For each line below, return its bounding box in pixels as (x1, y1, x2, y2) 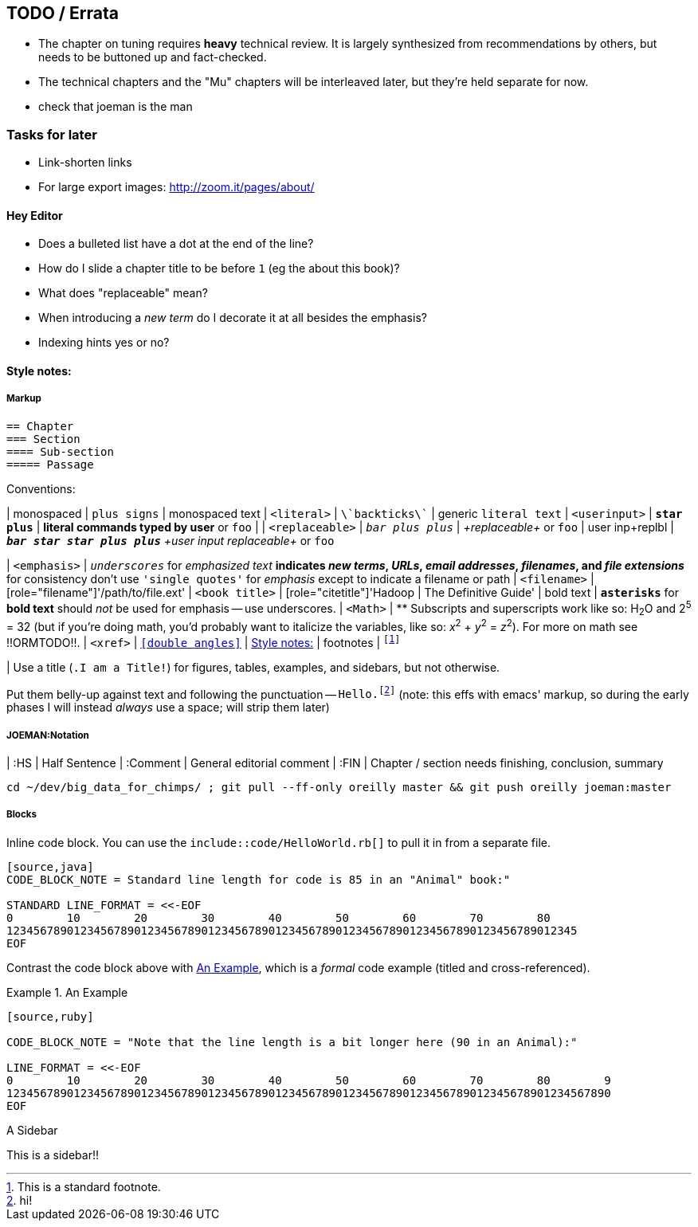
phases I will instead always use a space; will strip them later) (6, 700, 330, 715)
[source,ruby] (6, 1009, 94, 1023)
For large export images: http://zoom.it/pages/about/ (38, 180, 315, 194)
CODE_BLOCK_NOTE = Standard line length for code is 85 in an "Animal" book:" (6, 872, 511, 886)
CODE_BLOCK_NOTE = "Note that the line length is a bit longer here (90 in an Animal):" (6, 1035, 578, 1049)
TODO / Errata (6, 3, 119, 23)
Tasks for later (6, 126, 97, 143)
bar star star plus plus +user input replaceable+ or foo (6, 533, 335, 547)
